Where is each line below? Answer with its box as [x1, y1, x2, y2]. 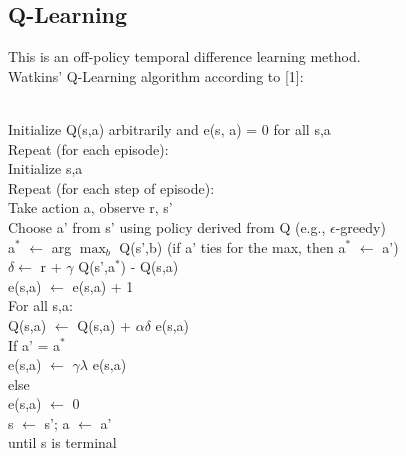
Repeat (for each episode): [8, 138, 169, 159]
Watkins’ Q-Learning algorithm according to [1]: [8, 65, 304, 86]
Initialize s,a [8, 158, 83, 179]
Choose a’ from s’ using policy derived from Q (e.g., [8, 216, 326, 237]
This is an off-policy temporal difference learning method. [8, 46, 361, 67]
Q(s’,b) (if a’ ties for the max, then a [119, 236, 346, 257]
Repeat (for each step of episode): [8, 177, 215, 198]
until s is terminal [8, 432, 117, 453]
